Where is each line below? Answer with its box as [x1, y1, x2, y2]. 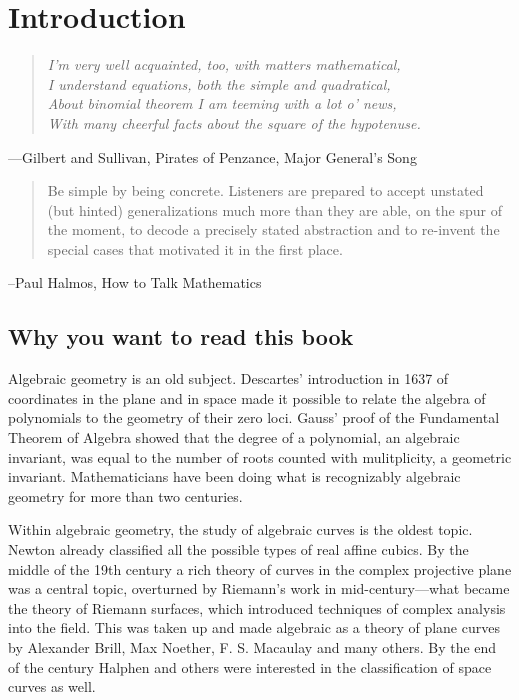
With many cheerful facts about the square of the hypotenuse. [47, 112, 421, 133]
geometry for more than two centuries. [8, 485, 243, 506]
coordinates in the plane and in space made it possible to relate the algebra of [8, 387, 486, 408]
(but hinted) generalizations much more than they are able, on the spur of [47, 199, 502, 220]
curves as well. [8, 676, 96, 697]
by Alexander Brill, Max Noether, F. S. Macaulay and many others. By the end [8, 636, 497, 657]
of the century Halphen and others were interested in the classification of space [8, 656, 492, 677]
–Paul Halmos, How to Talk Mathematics [8, 272, 262, 293]
